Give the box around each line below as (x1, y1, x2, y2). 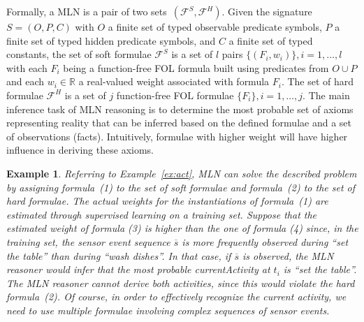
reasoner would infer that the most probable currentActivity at (6, 262, 270, 277)
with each (6, 60, 48, 75)
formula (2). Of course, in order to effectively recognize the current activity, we (6, 289, 347, 304)
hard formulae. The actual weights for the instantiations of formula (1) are (6, 193, 328, 208)
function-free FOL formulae (116, 87, 234, 102)
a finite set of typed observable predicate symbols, (108, 20, 322, 34)
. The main (303, 87, 350, 102)
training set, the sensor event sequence (6, 234, 170, 249)
